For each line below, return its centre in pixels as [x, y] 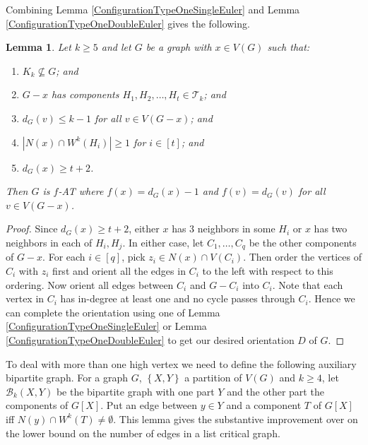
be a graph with [179, 47]
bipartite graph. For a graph [67, 378]
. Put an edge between [149, 405]
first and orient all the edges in [119, 270]
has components [85, 94]
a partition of [213, 378]
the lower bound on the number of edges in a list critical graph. [143, 433]
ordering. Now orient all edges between [90, 284]
